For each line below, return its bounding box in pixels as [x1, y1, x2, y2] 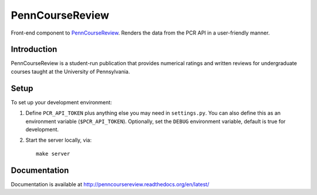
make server [36, 150, 70, 157]
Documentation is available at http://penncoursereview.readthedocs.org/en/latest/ [11, 180, 210, 187]
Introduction [11, 45, 58, 54]
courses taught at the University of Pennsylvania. [11, 68, 130, 75]
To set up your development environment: [11, 98, 112, 105]
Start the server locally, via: [25, 136, 92, 143]
